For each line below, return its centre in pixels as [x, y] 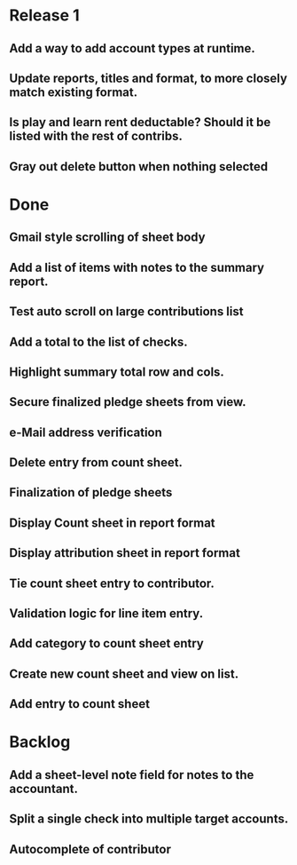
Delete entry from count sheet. [96, 463]
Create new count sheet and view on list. [124, 674]
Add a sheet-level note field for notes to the [132, 775]
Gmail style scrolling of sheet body [107, 238]
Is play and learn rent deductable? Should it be [140, 122]
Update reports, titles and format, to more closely [148, 78]
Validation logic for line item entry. [106, 614]
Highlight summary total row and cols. [117, 372]
